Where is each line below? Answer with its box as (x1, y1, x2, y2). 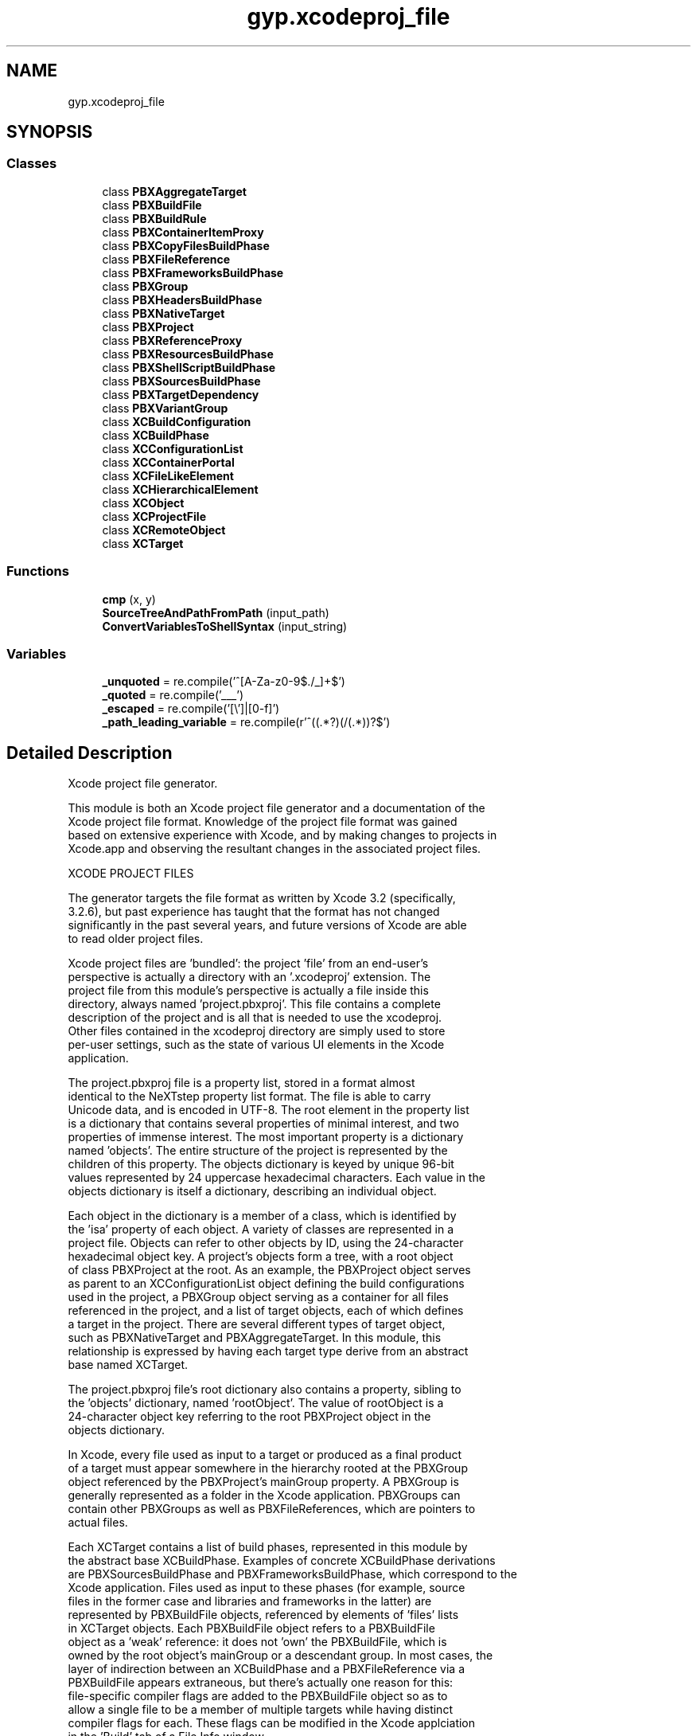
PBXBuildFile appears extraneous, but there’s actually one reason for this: (68, 1675, 454, 1690)
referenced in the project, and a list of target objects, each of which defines (68, 1304, 464, 1318)
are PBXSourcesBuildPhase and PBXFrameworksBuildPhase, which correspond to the (68, 1567, 517, 1582)
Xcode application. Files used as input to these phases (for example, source (68, 1581, 465, 1595)
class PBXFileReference (102, 252, 231, 266)
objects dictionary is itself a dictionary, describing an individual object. (68, 1184, 437, 1198)
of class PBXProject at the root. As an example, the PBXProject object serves (68, 1263, 471, 1277)
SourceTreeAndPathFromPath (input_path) (102, 605, 329, 620)
